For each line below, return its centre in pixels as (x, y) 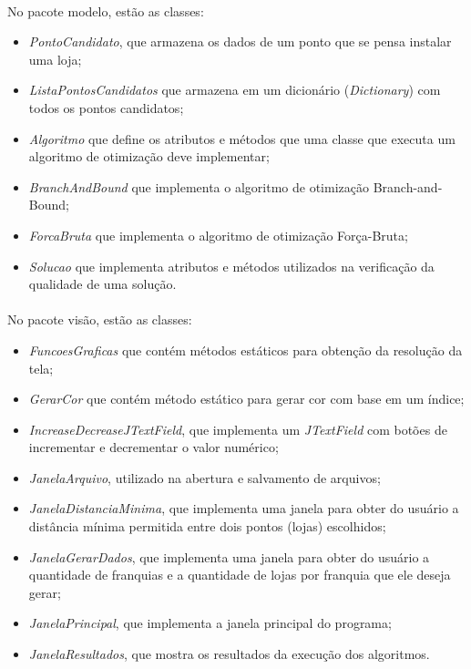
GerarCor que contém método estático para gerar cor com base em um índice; (246, 399)
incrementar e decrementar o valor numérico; (154, 447)
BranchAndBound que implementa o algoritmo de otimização (199, 186)
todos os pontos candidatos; (106, 107)
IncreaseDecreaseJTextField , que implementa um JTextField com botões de (238, 429)
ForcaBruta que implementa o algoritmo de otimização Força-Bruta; (218, 235)
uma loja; (55, 59)
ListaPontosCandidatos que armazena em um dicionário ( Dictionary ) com (235, 90)
